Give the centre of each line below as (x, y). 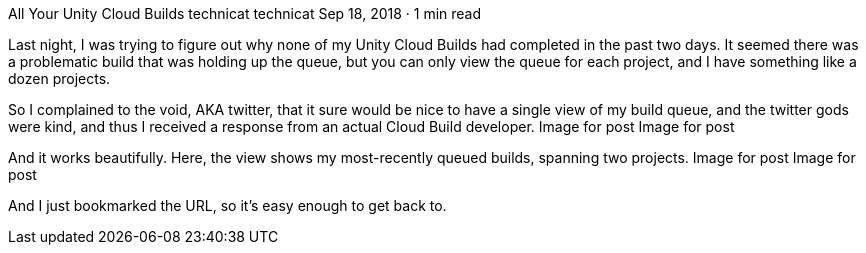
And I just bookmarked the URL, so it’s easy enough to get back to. (227, 205)
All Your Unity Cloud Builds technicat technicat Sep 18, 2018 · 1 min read (245, 13)
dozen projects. (59, 78)
